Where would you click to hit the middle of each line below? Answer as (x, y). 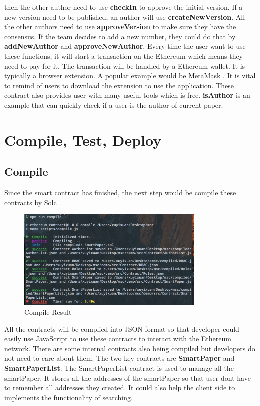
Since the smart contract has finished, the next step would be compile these (120, 192)
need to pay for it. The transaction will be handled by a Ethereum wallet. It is (125, 65)
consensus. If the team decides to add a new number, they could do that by (120, 36)
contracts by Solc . (33, 202)
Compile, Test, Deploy (83, 139)
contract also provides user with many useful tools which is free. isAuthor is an (127, 95)
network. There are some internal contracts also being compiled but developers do (130, 348)
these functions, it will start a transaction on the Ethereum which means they (124, 55)
